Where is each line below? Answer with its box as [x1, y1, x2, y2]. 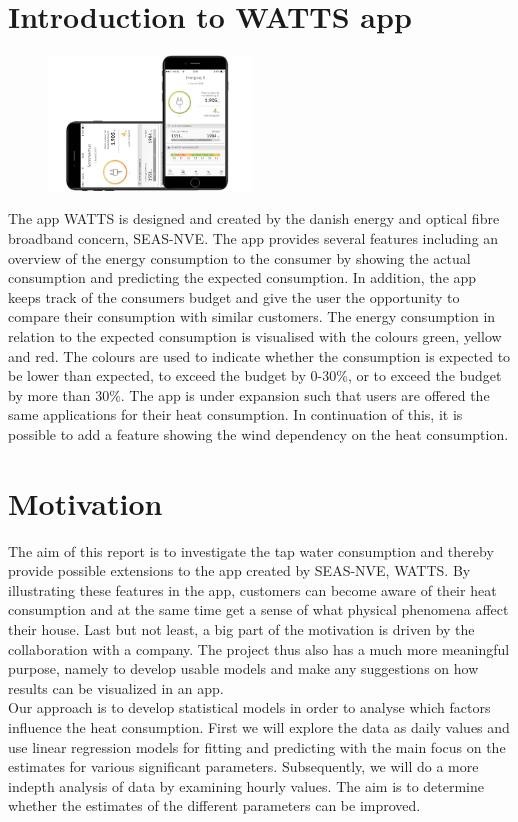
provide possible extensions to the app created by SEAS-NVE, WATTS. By [8, 560, 471, 581]
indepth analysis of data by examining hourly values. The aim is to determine [8, 775, 485, 796]
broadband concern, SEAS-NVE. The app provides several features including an [8, 227, 499, 248]
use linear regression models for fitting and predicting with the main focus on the [8, 736, 506, 757]
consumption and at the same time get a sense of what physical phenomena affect [8, 599, 509, 620]
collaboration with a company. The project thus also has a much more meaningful [8, 638, 510, 659]
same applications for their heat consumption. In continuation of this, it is [8, 404, 463, 425]
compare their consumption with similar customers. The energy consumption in [8, 306, 496, 327]
